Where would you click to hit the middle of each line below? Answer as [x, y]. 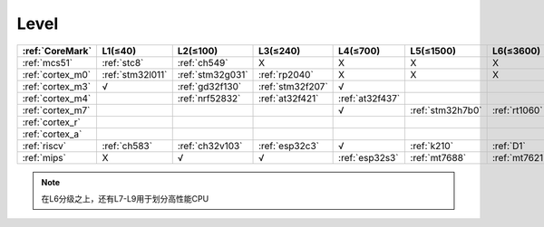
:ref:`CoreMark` [57, 51]
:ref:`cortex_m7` [56, 110]
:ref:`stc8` [123, 62]
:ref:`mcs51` [47, 62]
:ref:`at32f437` [369, 98]
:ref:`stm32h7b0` [446, 110]
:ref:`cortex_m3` [56, 86]
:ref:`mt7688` [438, 157]
